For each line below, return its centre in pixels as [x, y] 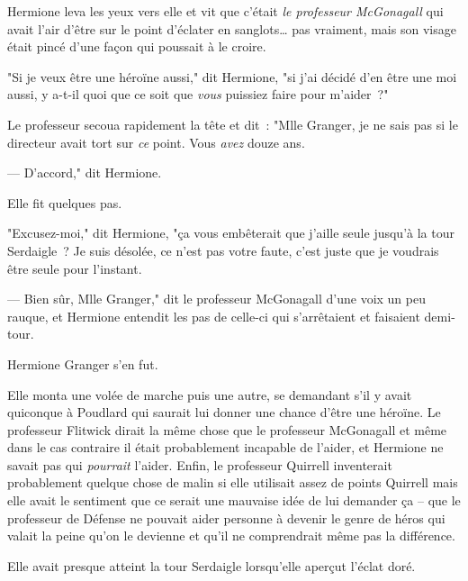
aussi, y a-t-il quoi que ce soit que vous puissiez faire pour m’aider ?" [198, 94]
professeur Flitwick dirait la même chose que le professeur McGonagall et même [227, 429]
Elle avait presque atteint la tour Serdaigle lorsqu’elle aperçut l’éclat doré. [211, 565]
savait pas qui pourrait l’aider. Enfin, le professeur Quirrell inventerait [200, 464]
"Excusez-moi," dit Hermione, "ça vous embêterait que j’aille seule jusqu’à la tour [231, 233]
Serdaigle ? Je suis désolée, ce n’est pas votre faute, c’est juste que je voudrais [223, 250]
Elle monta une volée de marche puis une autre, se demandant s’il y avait [210, 394]
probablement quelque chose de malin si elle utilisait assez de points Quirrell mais [233, 482]
